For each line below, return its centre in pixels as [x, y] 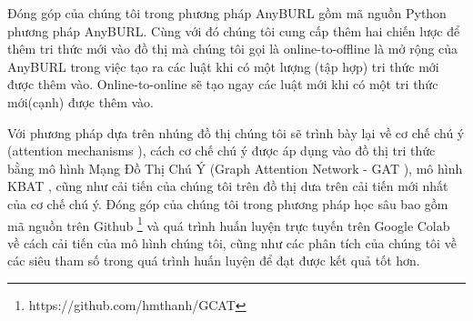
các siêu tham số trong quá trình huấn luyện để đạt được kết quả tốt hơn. [214, 261]
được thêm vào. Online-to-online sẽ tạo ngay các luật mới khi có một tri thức [223, 84]
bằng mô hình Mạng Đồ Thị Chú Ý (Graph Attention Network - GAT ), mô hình [235, 168]
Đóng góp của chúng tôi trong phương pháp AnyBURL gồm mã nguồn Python [227, 13]
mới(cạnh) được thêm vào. [81, 101]
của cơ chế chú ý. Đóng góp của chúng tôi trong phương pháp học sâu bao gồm [228, 203]
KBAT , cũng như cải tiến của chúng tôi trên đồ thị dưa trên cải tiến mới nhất [228, 186]
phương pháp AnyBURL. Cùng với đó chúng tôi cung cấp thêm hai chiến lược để [234, 30]
